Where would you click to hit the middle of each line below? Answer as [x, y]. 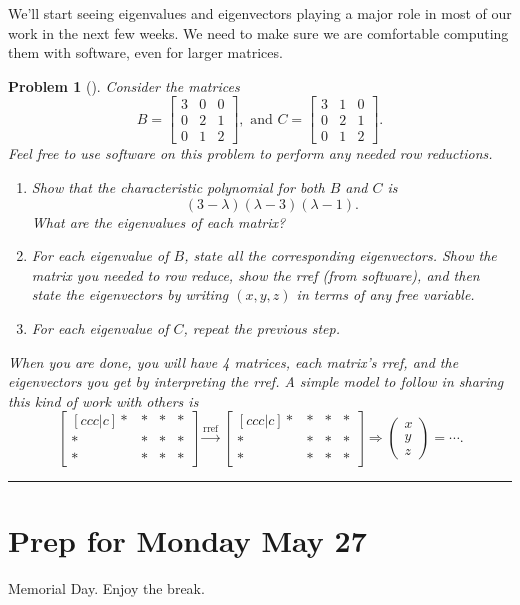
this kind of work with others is [103, 400]
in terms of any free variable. [385, 294]
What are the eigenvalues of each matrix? [158, 221]
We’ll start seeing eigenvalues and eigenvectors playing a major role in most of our [260, 13]
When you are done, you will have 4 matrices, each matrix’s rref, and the [233, 361]
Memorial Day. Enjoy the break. [106, 587]
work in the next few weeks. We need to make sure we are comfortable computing [258, 32]
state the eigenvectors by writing [130, 294]
